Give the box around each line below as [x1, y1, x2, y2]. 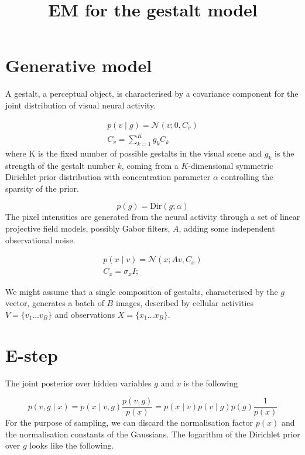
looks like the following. [29, 439, 114, 451]
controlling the [221, 171, 273, 183]
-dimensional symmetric [188, 159, 273, 171]
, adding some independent [179, 222, 275, 235]
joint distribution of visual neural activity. [5, 99, 156, 111]
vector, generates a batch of [5, 297, 104, 309]
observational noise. [5, 233, 76, 246]
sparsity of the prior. [5, 182, 79, 194]
